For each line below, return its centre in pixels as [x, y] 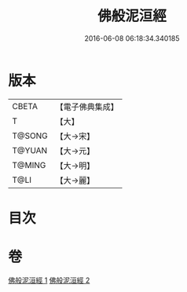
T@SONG [30, 136]
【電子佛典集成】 [87, 107]
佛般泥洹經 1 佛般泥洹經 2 [49, 280]
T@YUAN [30, 150]
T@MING [29, 165]
